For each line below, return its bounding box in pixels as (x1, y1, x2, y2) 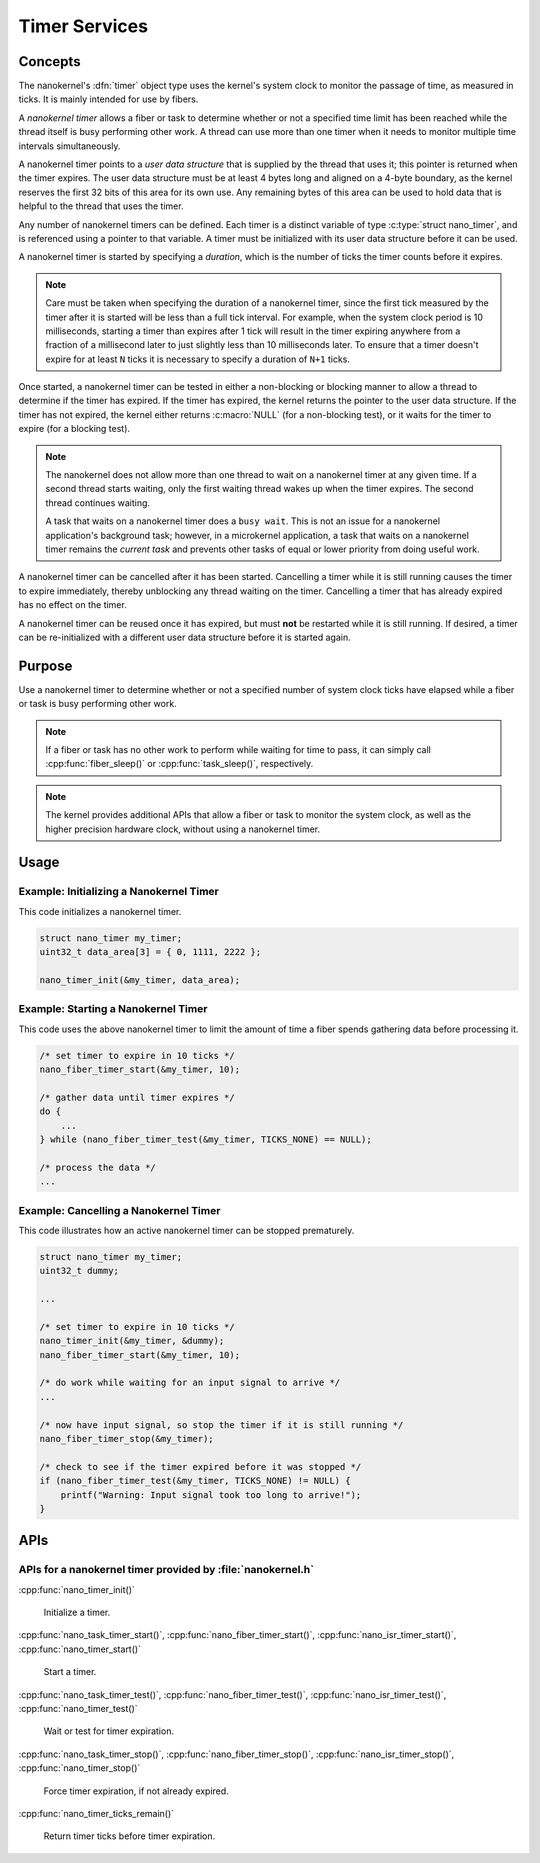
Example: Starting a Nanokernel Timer (18, 1002, 208, 1016)
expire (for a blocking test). (18, 423, 130, 435)
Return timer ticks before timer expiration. (43, 1830, 216, 1842)
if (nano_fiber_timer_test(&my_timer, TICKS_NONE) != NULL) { (39, 1475, 351, 1487)
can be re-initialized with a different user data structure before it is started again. (18, 631, 351, 643)
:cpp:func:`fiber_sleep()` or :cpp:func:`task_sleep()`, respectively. (45, 758, 314, 770)
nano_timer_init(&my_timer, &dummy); (39, 1335, 225, 1347)
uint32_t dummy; (39, 1265, 120, 1277)
